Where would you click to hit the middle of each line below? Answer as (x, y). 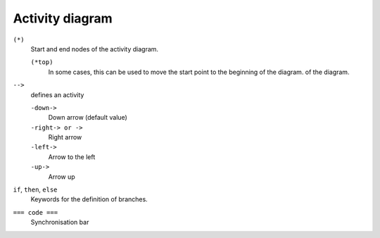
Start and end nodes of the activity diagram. (94, 49)
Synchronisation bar (60, 223)
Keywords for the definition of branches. (89, 199)
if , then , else (35, 189)
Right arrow (65, 137)
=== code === (36, 212)
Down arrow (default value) (88, 118)
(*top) (42, 62)
